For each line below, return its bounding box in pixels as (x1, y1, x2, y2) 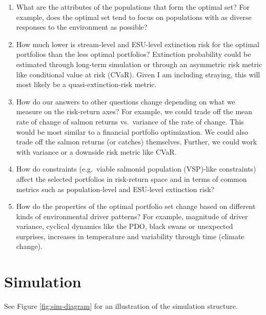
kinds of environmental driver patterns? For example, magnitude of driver (16, 211, 248, 221)
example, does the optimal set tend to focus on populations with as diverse (16, 11, 252, 22)
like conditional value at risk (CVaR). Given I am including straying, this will (16, 69, 260, 79)
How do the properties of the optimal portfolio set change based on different (16, 201, 256, 212)
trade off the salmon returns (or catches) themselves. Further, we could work (16, 136, 257, 147)
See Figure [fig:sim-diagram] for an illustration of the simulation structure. (4, 301, 238, 311)
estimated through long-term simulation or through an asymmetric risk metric (16, 58, 262, 69)
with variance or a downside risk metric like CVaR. (16, 146, 177, 157)
